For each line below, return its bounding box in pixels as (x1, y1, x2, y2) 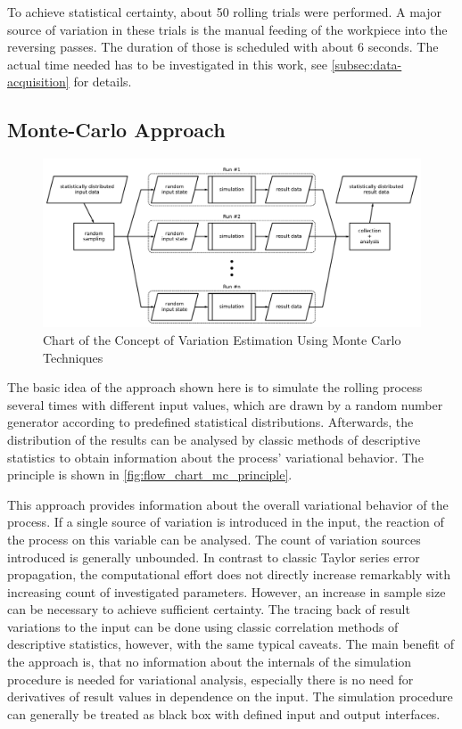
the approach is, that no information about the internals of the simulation (7, 652, 412, 671)
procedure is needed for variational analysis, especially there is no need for (7, 669, 414, 688)
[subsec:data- (331, 54, 402, 73)
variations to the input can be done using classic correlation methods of (7, 617, 399, 635)
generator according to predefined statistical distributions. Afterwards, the (7, 413, 414, 431)
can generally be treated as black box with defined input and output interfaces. (7, 704, 441, 723)
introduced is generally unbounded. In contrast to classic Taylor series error (7, 547, 420, 566)
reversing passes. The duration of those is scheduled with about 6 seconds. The (7, 37, 439, 56)
